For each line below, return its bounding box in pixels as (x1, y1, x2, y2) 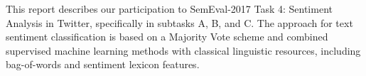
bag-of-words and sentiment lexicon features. (6, 57, 200, 72)
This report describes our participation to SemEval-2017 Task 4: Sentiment (6, 1, 333, 16)
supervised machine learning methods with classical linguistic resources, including (6, 43, 361, 58)
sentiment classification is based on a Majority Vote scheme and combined (6, 29, 328, 44)
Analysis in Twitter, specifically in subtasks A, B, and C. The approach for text (6, 15, 353, 30)
